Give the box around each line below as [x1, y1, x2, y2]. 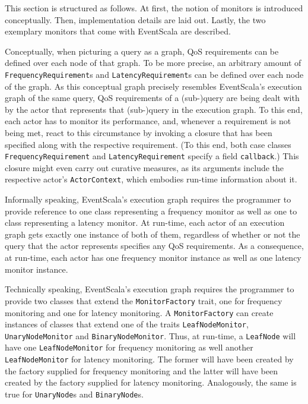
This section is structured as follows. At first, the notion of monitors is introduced [5, 2, 303, 14]
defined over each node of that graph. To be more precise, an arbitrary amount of [5, 56, 301, 69]
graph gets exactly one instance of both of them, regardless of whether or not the [5, 228, 300, 240]
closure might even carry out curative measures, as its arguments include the [5, 161, 284, 173]
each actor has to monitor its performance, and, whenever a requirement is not [5, 115, 291, 127]
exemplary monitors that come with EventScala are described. [5, 25, 231, 37]
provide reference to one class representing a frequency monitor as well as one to [5, 204, 297, 217]
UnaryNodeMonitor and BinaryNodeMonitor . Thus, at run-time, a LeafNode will [5, 329, 296, 342]
